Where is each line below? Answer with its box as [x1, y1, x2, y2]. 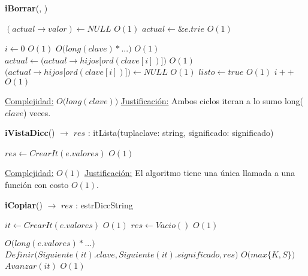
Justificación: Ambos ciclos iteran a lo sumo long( [120, 94, 304, 107]
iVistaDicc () [5, 126, 55, 139]
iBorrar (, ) [5, 2, 48, 14]
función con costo [5, 178, 69, 190]
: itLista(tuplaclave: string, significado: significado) [87, 126, 274, 139]
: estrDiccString [76, 198, 133, 211]
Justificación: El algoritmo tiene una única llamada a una [84, 166, 295, 179]
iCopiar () [5, 198, 43, 211]
